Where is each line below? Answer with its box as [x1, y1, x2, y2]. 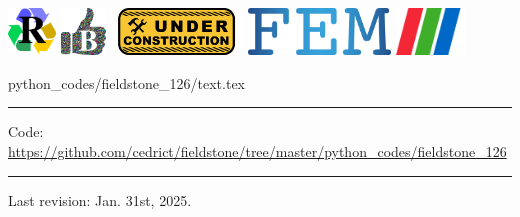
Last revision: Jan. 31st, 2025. [8, 189, 192, 210]
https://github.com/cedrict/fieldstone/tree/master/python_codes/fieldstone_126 [8, 141, 507, 162]
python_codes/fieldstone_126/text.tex [8, 72, 246, 93]
